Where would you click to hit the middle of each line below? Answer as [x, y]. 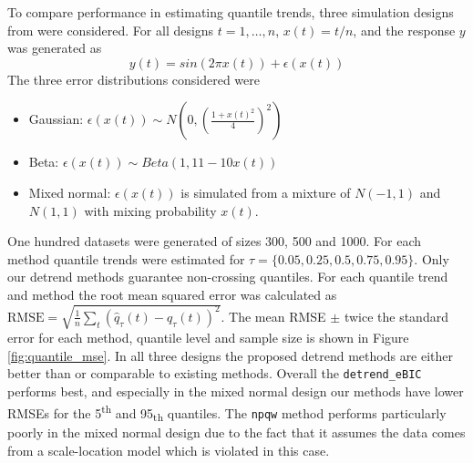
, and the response [404, 30]
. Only [432, 258]
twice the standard [396, 316]
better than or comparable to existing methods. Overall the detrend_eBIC [215, 373]
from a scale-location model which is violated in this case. [169, 450]
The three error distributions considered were [134, 79]
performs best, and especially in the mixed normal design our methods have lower [236, 391]
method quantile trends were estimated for [126, 258]
